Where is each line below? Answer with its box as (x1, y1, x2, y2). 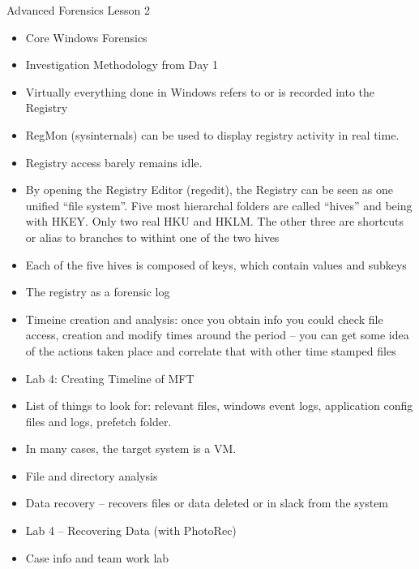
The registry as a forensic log (25, 283, 170, 300)
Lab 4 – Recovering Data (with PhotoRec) (25, 522, 237, 539)
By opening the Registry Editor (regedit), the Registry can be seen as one (25, 181, 393, 198)
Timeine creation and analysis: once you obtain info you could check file (25, 310, 383, 327)
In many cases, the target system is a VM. (25, 440, 237, 457)
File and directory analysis (25, 467, 158, 484)
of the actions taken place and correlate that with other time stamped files (25, 342, 396, 359)
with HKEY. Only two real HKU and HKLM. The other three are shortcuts (25, 213, 404, 230)
